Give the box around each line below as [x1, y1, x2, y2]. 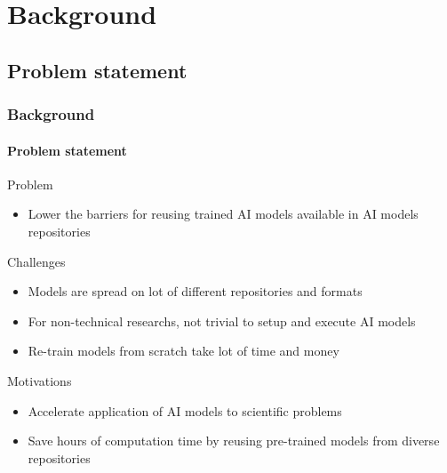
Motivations [7, 371, 72, 389]
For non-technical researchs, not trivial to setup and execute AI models [28, 311, 416, 330]
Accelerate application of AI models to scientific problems [28, 401, 342, 420]
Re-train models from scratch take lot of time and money [28, 341, 339, 360]
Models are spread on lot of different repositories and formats [28, 282, 363, 301]
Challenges [7, 252, 66, 270]
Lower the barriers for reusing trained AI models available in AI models [28, 204, 419, 223]
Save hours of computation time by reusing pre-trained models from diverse [28, 431, 440, 450]
